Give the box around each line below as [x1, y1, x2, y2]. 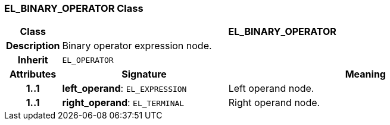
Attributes [10, 68, 57, 81]
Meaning [345, 68, 386, 81]
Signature [121, 68, 167, 81]
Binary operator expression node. [62, 40, 212, 52]
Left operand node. [228, 82, 314, 95]
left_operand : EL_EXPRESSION [62, 82, 187, 95]
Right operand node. [228, 97, 320, 109]
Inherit [17, 54, 48, 66]
